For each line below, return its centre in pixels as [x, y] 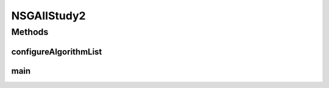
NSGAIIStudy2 [48, 16]
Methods [30, 32]
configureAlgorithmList [57, 52]
